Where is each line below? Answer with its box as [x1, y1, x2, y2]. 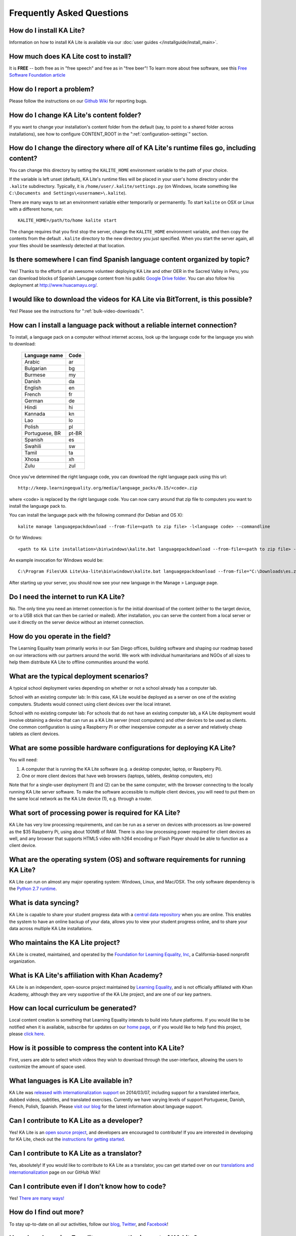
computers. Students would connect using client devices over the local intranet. [9, 701, 172, 707]
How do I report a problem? [9, 85, 95, 93]
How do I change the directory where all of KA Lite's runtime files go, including [9, 144, 256, 152]
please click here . [9, 1031, 45, 1037]
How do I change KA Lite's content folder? [9, 111, 142, 120]
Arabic [24, 358, 40, 365]
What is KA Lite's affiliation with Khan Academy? [9, 971, 163, 980]
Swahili [24, 442, 41, 449]
